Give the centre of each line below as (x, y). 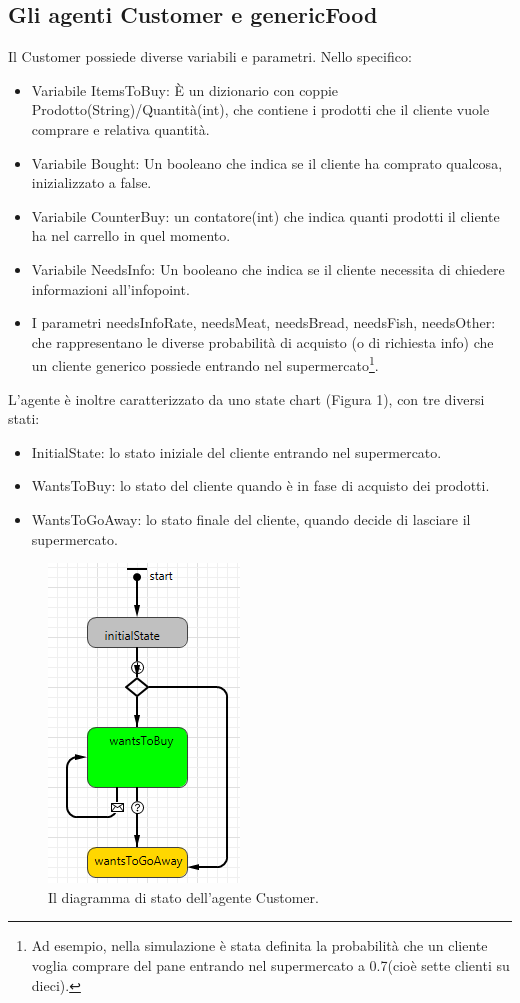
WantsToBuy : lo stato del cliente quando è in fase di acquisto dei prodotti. (260, 485)
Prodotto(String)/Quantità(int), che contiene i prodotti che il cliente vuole (260, 109)
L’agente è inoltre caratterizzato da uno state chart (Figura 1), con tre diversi (246, 398)
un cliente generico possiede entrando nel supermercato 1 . (205, 363)
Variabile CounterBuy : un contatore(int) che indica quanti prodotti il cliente (265, 215)
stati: (24, 418)
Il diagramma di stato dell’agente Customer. (183, 896)
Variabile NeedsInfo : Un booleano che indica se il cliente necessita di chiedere (268, 268)
